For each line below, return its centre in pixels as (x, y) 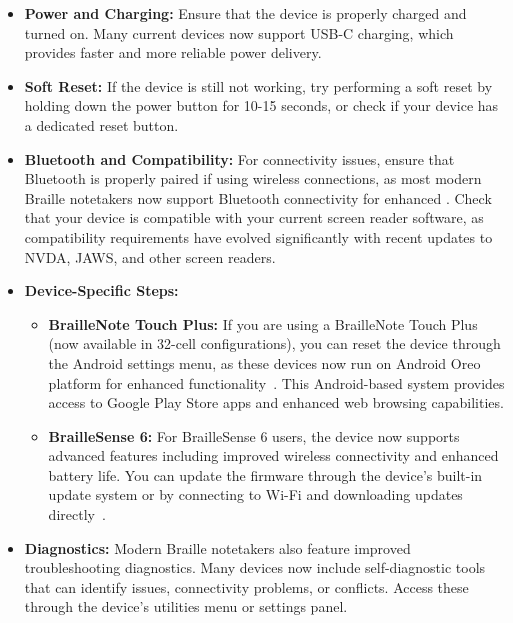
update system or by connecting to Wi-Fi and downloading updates (255, 494)
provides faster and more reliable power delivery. (173, 52)
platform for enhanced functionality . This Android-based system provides (276, 382)
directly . (77, 514)
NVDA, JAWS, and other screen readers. (150, 256)
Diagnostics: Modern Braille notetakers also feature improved (217, 547)
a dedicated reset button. (101, 124)
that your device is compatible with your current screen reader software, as (254, 217)
